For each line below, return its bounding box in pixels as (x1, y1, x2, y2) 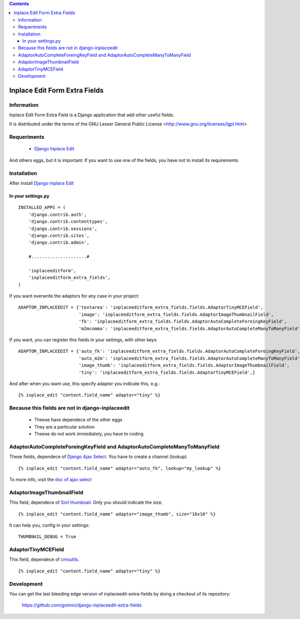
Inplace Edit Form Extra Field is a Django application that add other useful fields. (9, 112, 174, 118)
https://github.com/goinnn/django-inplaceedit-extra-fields (21, 602, 142, 608)
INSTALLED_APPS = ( (18, 204, 66, 211)
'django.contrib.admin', (28, 240, 89, 246)
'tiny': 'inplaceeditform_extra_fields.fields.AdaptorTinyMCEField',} (78, 369, 255, 375)
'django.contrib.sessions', (28, 226, 97, 232)
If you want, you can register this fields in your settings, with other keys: (9, 336, 157, 343)
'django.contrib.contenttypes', (28, 219, 108, 225)
